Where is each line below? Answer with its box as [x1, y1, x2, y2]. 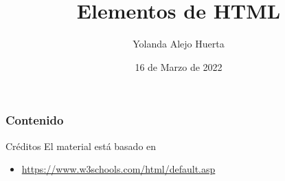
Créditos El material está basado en [5, 138, 157, 153]
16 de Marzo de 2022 [135, 59, 223, 74]
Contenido [5, 111, 64, 129]
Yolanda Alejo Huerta [133, 36, 225, 51]
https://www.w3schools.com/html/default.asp [21, 162, 216, 176]
